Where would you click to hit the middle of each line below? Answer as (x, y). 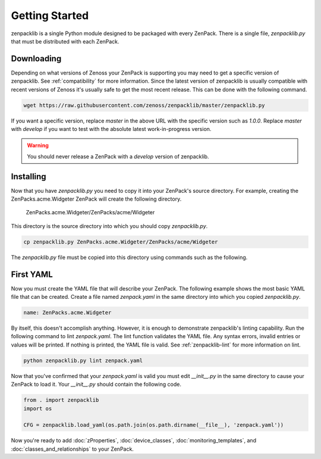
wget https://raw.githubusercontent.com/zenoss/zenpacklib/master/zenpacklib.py (144, 105)
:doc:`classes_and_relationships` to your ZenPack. (72, 449)
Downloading (36, 59)
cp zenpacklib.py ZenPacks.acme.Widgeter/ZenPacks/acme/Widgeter (121, 242)
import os (38, 408)
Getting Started (50, 15)
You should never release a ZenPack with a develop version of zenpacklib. (118, 156)
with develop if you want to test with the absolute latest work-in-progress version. (111, 129)
